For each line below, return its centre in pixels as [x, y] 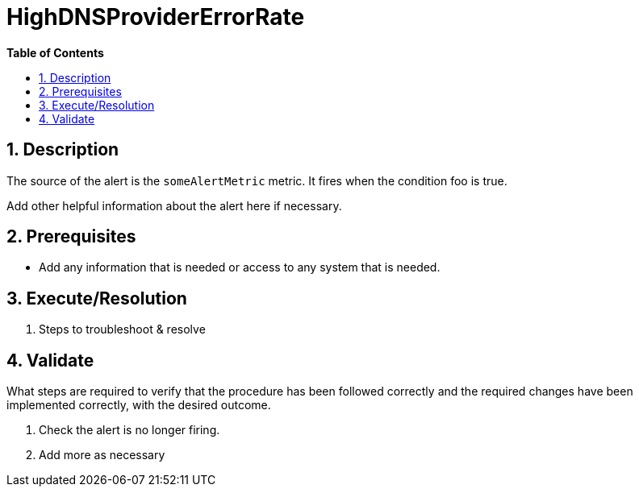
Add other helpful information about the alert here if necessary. [174, 205]
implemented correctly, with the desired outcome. [139, 405]
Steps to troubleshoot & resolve [122, 329]
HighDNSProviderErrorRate [156, 17]
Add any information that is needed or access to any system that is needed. [240, 267]
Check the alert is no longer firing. [129, 430]
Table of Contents [55, 52]
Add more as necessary [102, 455]
